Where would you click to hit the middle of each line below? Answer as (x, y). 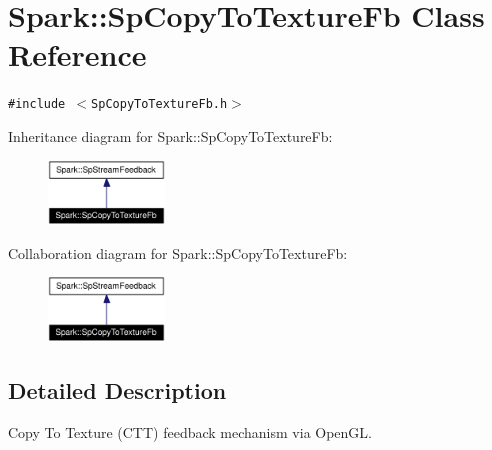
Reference (77, 54)
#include (37, 104)
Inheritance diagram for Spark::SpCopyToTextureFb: (170, 135)
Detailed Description (117, 389)
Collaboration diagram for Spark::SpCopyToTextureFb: (178, 252)
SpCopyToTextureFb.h (159, 104)
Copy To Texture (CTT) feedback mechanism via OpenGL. (190, 431)
